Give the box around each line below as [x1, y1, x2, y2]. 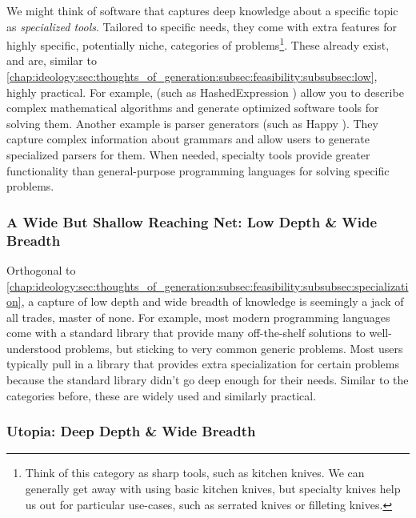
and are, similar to [6, 52, 97, 69]
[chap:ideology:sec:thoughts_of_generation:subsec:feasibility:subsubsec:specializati [6, 277, 409, 294]
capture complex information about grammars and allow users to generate [6, 131, 370, 147]
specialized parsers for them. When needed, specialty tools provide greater [6, 147, 370, 163]
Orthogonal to [6, 261, 76, 278]
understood [6, 339, 62, 356]
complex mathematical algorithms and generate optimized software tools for [6, 99, 379, 116]
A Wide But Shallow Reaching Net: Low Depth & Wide [6, 211, 378, 231]
